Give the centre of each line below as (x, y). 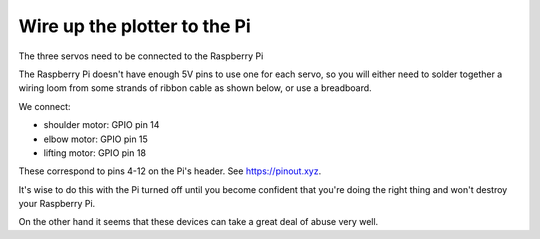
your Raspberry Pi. (57, 204)
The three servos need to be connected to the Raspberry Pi (141, 56)
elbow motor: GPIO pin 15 (96, 139)
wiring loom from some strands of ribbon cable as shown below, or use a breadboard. (195, 88)
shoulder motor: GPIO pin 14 (101, 125)
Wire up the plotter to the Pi (135, 26)
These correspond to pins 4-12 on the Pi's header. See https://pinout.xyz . (170, 171)
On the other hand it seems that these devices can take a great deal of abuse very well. (198, 222)
